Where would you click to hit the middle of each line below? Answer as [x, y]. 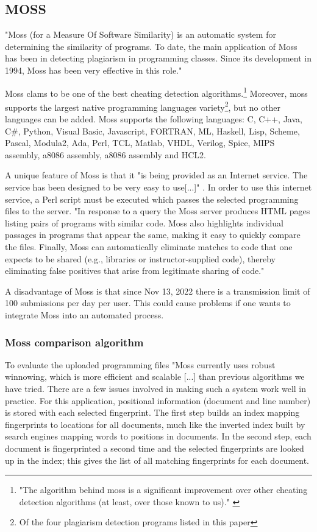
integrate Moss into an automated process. [84, 314]
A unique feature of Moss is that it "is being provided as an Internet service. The [156, 175]
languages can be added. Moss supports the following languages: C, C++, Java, [154, 119]
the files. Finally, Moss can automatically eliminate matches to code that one [149, 247]
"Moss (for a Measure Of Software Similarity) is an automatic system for [141, 34]
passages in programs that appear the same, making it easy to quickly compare [153, 235]
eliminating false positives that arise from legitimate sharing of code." [135, 271]
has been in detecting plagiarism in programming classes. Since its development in [158, 58]
